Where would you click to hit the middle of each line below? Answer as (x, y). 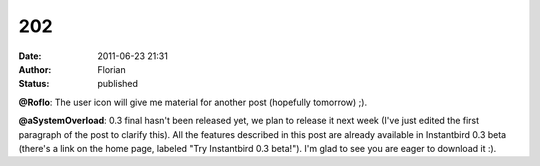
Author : (35, 69)
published (118, 84)
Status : (34, 84)
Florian (111, 69)
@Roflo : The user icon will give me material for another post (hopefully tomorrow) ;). (193, 102)
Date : (30, 56)
